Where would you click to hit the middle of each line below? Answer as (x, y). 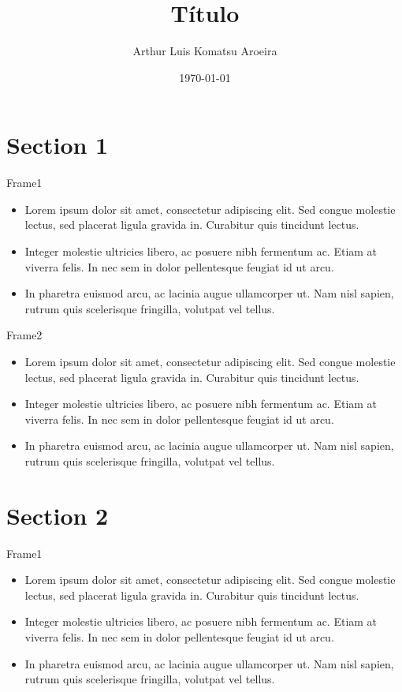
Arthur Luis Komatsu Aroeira (205, 51)
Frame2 (24, 335)
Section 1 (58, 145)
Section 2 (58, 515)
